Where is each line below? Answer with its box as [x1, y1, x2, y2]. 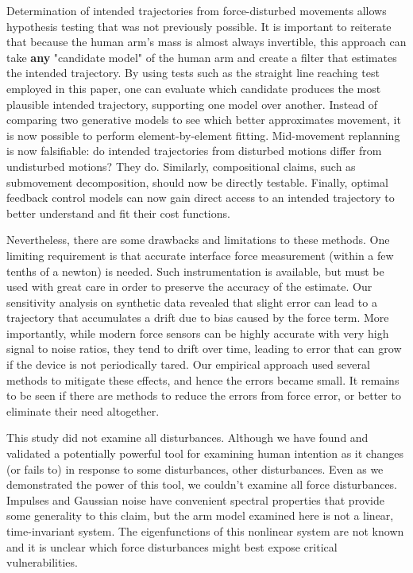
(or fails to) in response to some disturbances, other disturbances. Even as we [6, 460, 384, 477]
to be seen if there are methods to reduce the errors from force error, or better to [6, 387, 401, 404]
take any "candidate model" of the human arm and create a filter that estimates [6, 48, 397, 65]
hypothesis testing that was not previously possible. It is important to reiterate [6, 17, 392, 34]
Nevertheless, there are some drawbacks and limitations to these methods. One [6, 231, 390, 248]
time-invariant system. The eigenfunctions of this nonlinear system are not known [6, 523, 404, 539]
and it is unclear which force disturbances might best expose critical [6, 538, 338, 555]
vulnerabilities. [6, 554, 78, 571]
